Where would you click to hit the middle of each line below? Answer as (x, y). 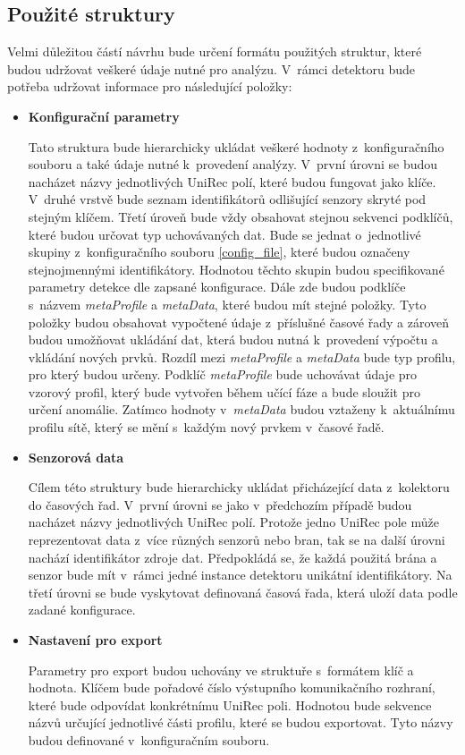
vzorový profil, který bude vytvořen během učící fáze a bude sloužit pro (224, 391)
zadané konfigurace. (82, 610)
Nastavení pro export (95, 640)
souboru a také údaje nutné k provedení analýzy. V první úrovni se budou (233, 164)
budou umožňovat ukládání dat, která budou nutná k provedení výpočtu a (233, 339)
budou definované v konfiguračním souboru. (149, 739)
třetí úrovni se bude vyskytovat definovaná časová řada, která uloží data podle (243, 592)
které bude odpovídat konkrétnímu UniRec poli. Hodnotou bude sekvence (230, 704)
